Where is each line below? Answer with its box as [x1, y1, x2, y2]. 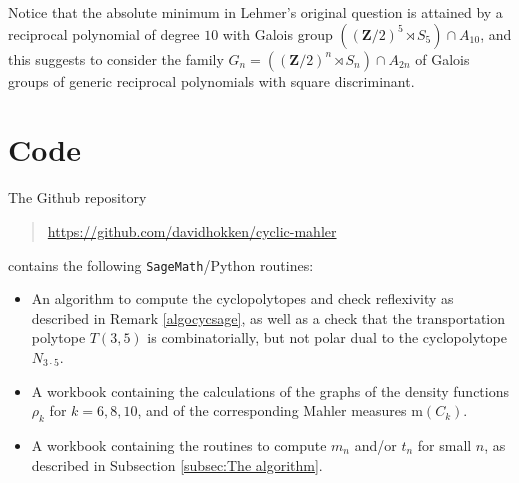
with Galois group [222, 23, 333, 44]
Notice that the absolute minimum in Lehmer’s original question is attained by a [8, 2, 503, 22]
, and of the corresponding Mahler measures [137, 400, 407, 421]
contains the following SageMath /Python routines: [8, 254, 314, 275]
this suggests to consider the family [8, 48, 224, 69]
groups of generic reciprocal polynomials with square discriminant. [8, 70, 415, 91]
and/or [354, 434, 397, 455]
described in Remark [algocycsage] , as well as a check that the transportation [31, 307, 506, 328]
